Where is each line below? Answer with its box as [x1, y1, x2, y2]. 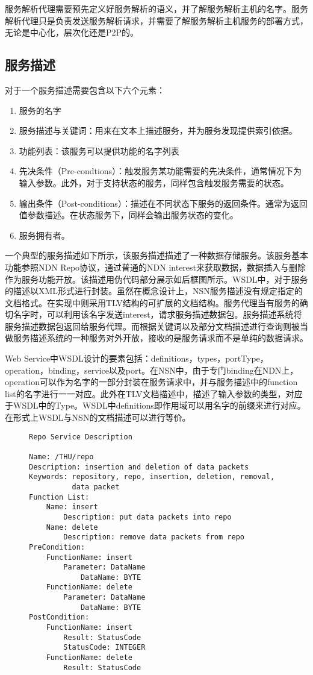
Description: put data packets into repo [63, 512, 232, 521]
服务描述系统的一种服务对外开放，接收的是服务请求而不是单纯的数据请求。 [13, 331, 308, 344]
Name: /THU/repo [29, 452, 94, 461]
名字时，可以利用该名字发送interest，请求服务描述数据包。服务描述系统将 [13, 308, 302, 321]
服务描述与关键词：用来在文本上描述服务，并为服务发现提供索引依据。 [19, 124, 297, 137]
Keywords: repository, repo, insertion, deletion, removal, [29, 472, 275, 482]
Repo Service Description [29, 432, 132, 441]
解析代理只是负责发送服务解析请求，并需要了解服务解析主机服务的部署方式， [5, 14, 308, 27]
